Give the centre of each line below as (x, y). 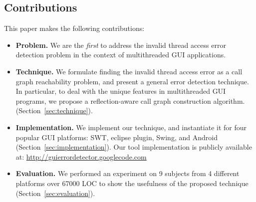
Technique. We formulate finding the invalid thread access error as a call (129, 71)
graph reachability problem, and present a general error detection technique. (132, 81)
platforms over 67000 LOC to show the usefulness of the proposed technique (132, 183)
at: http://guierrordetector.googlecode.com (81, 156)
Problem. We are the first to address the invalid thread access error (121, 45)
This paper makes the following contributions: (74, 28)
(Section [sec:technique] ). (54, 110)
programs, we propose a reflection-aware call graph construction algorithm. (130, 101)
